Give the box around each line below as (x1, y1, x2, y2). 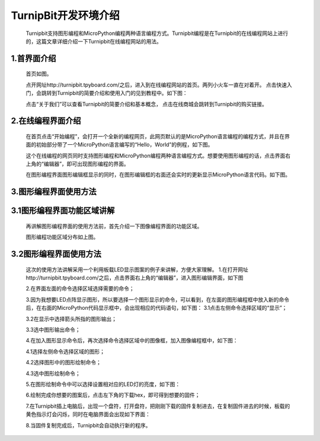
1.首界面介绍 (11, 53, 56, 64)
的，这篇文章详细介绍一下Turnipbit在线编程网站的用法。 (25, 37, 162, 45)
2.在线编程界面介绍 (11, 116, 81, 126)
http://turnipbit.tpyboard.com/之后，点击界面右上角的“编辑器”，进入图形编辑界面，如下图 (25, 274, 244, 281)
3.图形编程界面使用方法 (11, 187, 97, 197)
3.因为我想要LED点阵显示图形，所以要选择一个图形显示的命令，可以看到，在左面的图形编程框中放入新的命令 (25, 296, 290, 303)
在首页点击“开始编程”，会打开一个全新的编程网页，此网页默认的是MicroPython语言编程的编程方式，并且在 (25, 132, 285, 139)
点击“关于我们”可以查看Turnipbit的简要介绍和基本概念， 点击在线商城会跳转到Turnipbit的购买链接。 (25, 100, 268, 107)
